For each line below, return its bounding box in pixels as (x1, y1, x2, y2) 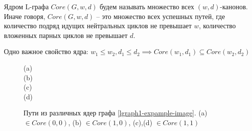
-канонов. (220, 1, 248, 11)
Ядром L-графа (4, 1, 49, 11)
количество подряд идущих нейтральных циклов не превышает (4, 20, 192, 31)
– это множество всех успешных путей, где (96, 11, 225, 21)
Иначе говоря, (4, 11, 46, 21)
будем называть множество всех (99, 1, 194, 11)
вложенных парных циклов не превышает (4, 30, 128, 40)
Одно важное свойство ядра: (4, 46, 89, 56)
